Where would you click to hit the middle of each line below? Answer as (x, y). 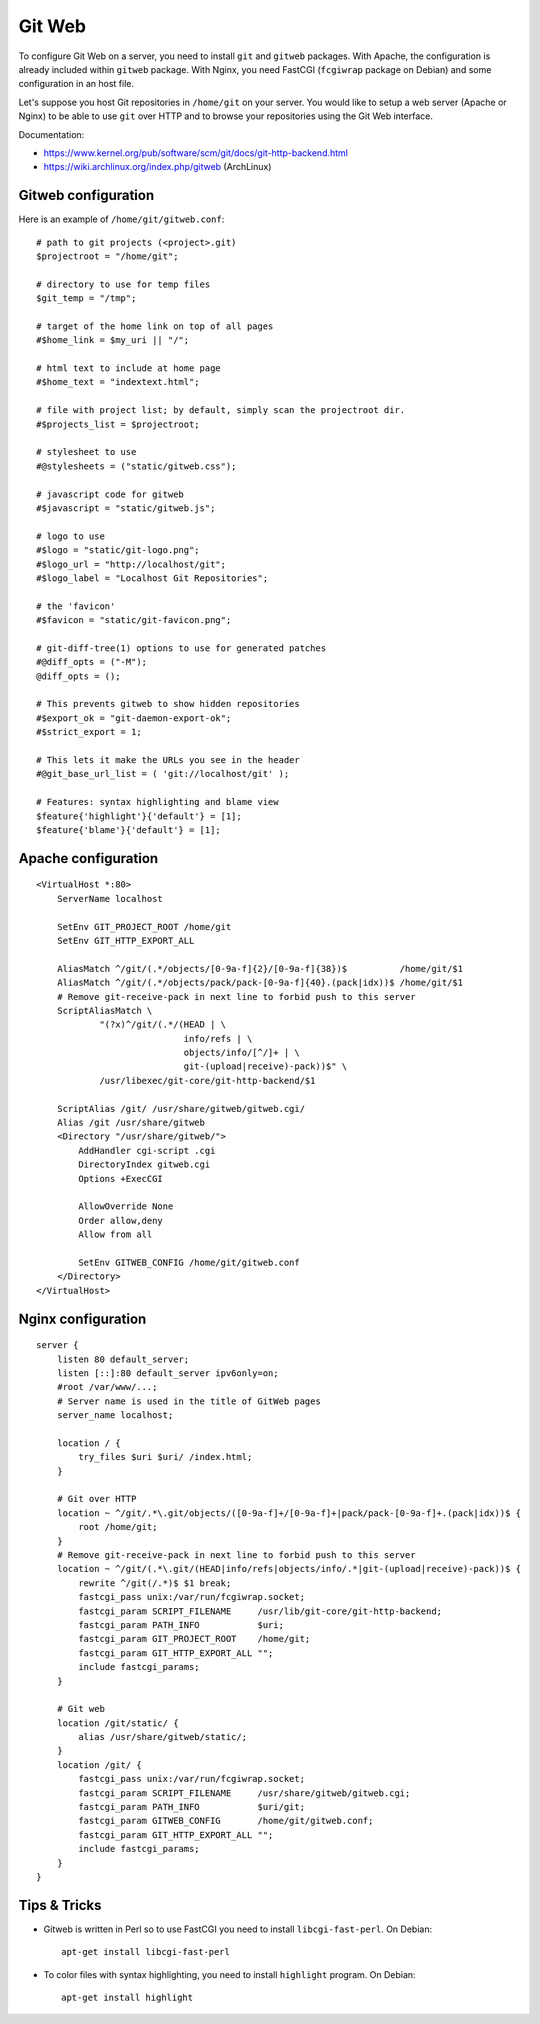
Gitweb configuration (86, 195)
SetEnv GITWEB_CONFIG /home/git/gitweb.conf (189, 1262)
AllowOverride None (126, 1206)
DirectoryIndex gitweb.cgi (144, 1164)
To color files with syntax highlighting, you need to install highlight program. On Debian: (229, 1974)
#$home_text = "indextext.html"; (118, 382)
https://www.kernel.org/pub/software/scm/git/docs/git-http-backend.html (196, 152)
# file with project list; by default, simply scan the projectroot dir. (221, 410)
